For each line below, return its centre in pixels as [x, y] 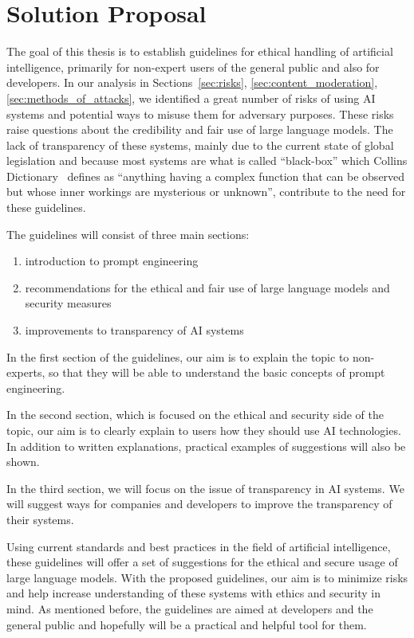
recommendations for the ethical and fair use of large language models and [207, 287]
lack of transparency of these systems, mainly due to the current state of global [200, 145]
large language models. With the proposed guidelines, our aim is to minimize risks [207, 577]
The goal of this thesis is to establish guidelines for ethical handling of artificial [200, 51]
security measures [68, 303]
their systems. [40, 519]
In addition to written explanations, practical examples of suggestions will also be [206, 446]
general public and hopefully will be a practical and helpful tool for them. [187, 624]
